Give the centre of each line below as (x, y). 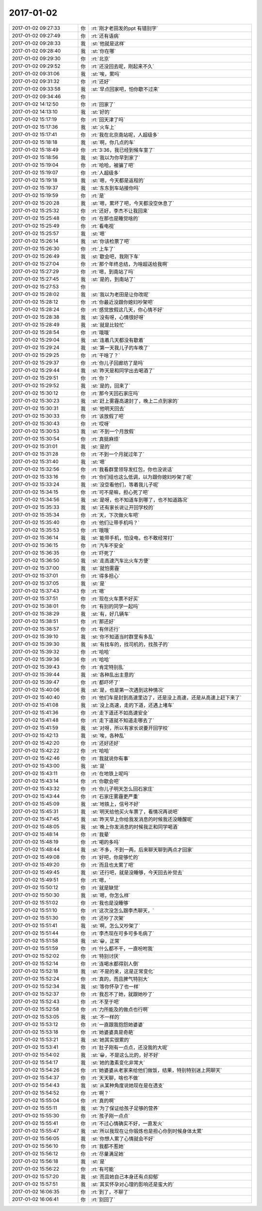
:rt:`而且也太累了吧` (113, 865)
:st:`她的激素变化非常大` (118, 1063)
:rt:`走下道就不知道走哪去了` (123, 720)
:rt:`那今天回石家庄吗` (115, 393)
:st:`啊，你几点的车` (113, 142)
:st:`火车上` (104, 127)
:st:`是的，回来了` (111, 385)
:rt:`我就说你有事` (110, 758)
